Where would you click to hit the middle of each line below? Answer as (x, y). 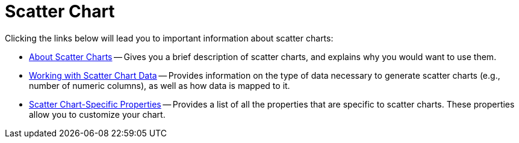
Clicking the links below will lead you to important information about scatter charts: (169, 38)
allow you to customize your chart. (97, 114)
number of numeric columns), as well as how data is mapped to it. (160, 85)
